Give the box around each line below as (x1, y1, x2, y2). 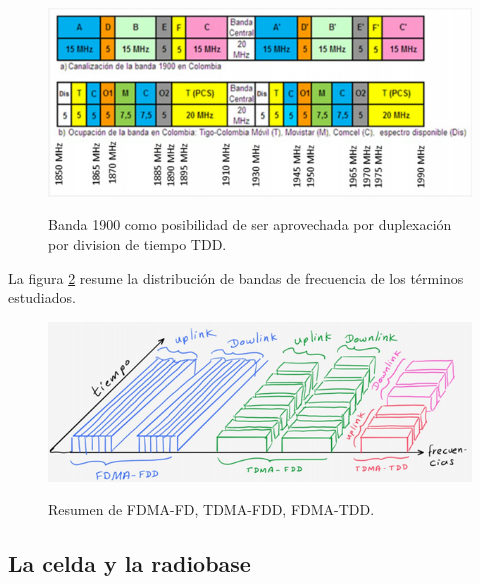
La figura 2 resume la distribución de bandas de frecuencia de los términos (8, 267, 464, 288)
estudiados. (8, 287, 76, 308)
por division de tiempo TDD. (48, 233, 227, 254)
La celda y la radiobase (8, 548, 251, 579)
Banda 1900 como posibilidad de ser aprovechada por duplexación (48, 214, 452, 235)
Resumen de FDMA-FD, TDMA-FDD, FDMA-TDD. (48, 499, 375, 520)
